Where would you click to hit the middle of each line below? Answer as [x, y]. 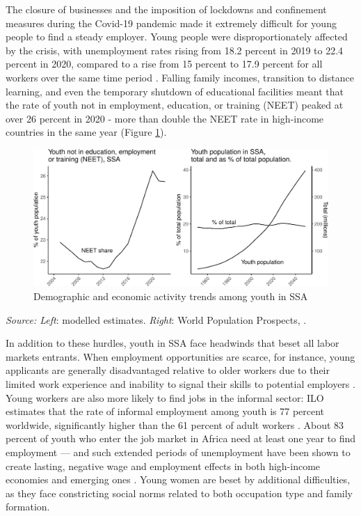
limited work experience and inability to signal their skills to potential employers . [180, 384]
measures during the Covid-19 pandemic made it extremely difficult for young [171, 23]
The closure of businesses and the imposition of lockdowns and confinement [166, 9]
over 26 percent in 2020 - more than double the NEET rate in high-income [165, 118]
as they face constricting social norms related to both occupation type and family [179, 493]
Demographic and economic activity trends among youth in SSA [171, 296]
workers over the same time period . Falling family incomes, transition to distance [180, 77]
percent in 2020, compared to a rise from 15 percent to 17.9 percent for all [164, 64]
